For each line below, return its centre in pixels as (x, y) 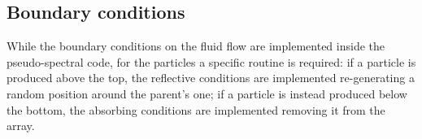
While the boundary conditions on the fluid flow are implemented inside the (196, 46)
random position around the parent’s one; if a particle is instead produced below (207, 93)
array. (21, 126)
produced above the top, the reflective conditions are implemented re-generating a (211, 78)
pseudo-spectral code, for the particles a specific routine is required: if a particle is (211, 61)
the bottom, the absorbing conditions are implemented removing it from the (196, 109)
